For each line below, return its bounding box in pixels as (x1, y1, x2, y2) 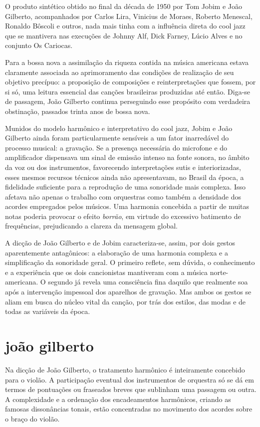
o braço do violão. (5, 413, 60, 423)
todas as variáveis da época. (5, 306, 90, 316)
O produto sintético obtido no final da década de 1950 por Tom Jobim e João (5, 1, 243, 11)
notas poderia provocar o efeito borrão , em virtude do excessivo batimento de (5, 210, 241, 221)
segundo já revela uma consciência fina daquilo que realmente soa (48, 276, 248, 287)
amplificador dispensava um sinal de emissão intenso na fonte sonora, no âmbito (5, 152, 250, 162)
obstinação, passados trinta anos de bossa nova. (5, 105, 150, 116)
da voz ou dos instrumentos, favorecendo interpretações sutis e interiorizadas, (5, 161, 241, 172)
